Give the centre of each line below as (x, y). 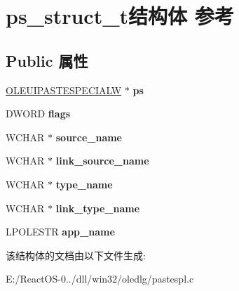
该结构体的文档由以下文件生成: (76, 255)
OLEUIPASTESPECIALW (64, 90)
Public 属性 (47, 60)
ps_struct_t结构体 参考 (120, 16)
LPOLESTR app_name (60, 232)
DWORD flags (38, 114)
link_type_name (98, 208)
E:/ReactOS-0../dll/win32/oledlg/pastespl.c (100, 279)
